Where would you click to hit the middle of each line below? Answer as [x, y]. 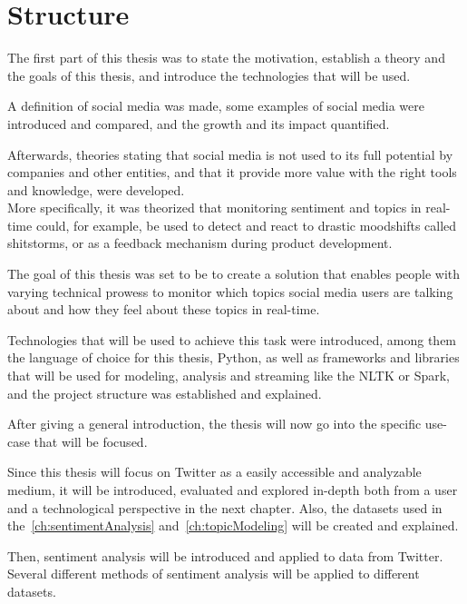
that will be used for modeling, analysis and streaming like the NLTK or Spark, [229, 376]
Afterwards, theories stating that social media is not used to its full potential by [230, 154]
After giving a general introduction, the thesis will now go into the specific [214, 424]
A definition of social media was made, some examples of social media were [216, 106]
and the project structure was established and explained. [165, 393]
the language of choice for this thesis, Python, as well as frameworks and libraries [233, 357]
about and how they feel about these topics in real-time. [164, 309]
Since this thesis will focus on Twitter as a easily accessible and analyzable [214, 472]
